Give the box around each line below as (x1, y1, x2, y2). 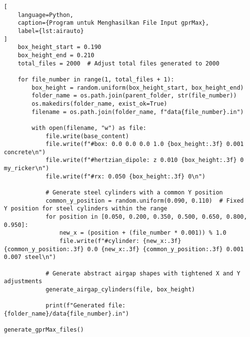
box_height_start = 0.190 (17, 44, 101, 51)
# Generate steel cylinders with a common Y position (45, 189, 223, 196)
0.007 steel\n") (4, 254, 56, 261)
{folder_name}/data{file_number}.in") (4, 310, 129, 317)
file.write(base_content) (45, 132, 129, 140)
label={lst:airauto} (17, 27, 84, 34)
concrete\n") (4, 148, 46, 156)
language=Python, (17, 11, 74, 18)
